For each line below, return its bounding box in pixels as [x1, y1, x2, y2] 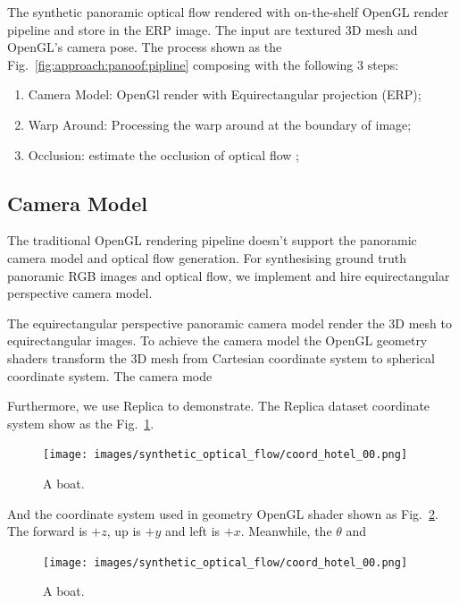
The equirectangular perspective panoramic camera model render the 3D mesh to [7, 313, 452, 332]
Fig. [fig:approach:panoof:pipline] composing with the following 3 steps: [7, 55, 399, 73]
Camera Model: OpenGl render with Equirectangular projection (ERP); [28, 85, 421, 104]
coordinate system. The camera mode [7, 366, 213, 385]
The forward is [7, 522, 88, 540]
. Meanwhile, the [240, 522, 332, 540]
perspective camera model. [7, 284, 153, 302]
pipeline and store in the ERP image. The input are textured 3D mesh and [7, 20, 418, 38]
